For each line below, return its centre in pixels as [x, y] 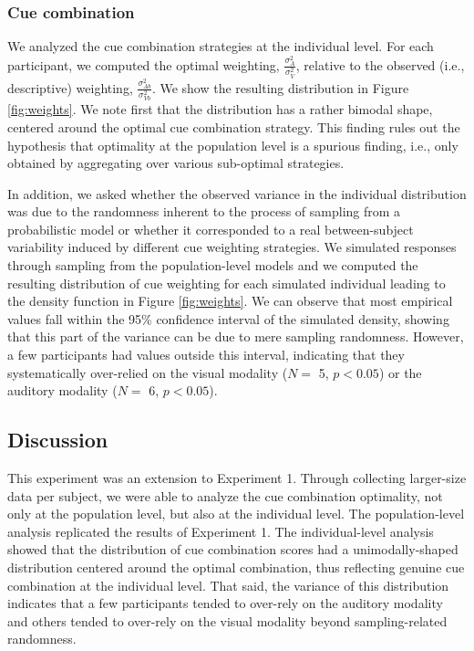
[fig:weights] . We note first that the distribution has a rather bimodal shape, [220, 109]
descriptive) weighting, [70, 87]
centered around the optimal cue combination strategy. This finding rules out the [234, 126]
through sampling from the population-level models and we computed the [213, 265]
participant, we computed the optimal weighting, [144, 64]
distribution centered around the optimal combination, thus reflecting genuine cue [236, 567]
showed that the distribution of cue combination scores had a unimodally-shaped [233, 549]
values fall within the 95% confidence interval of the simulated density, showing [228, 318]
